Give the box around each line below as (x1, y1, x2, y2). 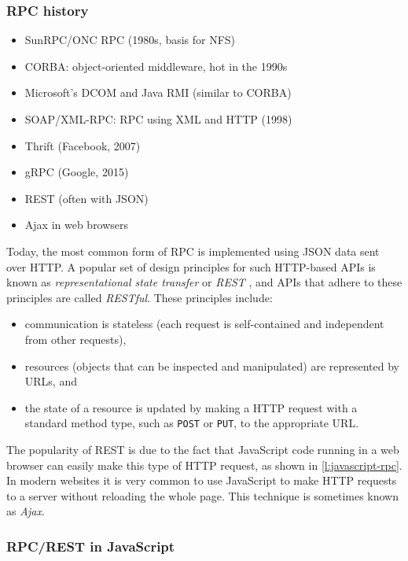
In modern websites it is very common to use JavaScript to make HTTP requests (6, 472, 397, 489)
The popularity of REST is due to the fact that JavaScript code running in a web (6, 441, 399, 457)
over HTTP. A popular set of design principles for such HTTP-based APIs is (6, 258, 376, 275)
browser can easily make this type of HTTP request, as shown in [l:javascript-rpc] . (6, 456, 402, 473)
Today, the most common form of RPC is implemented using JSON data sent (6, 242, 380, 259)
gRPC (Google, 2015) (24, 164, 129, 180)
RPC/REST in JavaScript (6, 536, 175, 555)
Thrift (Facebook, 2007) (24, 137, 141, 153)
